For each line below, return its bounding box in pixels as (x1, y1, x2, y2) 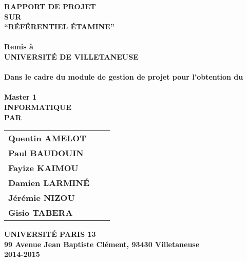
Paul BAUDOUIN (8, 147, 84, 159)
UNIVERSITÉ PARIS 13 (4, 229, 96, 239)
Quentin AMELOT (8, 132, 86, 144)
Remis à (4, 41, 33, 52)
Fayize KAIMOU (8, 162, 79, 174)
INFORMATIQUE (4, 101, 72, 112)
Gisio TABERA (8, 207, 73, 219)
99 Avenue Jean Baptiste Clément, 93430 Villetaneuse (4, 238, 200, 249)
